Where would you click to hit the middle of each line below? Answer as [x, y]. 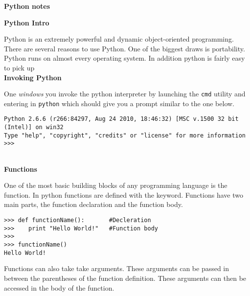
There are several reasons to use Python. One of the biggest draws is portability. [125, 48]
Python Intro [27, 22]
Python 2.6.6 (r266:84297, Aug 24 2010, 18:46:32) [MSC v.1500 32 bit [121, 119]
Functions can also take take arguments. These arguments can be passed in [117, 268]
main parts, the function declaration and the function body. [93, 204]
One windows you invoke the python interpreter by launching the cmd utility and [125, 94]
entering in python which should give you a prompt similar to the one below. [119, 103]
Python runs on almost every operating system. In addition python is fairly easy [125, 58]
